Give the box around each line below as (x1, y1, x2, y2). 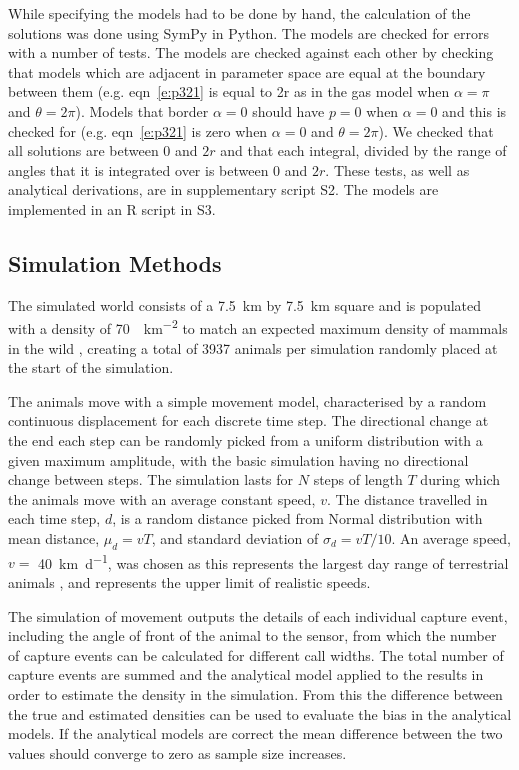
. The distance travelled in (326, 488, 488, 509)
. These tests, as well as (325, 159, 470, 180)
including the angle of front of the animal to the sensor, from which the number (8, 625, 497, 646)
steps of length (313, 469, 403, 490)
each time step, (8, 508, 101, 529)
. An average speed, (391, 527, 512, 548)
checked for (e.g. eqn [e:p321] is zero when (8, 120, 268, 141)
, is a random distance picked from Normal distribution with (112, 508, 483, 529)
